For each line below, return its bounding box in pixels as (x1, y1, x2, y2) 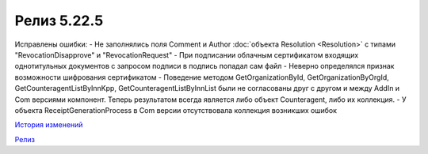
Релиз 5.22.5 (14, 12, 104, 29)
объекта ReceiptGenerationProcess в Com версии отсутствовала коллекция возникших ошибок (14, 105, 337, 115)
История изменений (14, 120, 83, 130)
